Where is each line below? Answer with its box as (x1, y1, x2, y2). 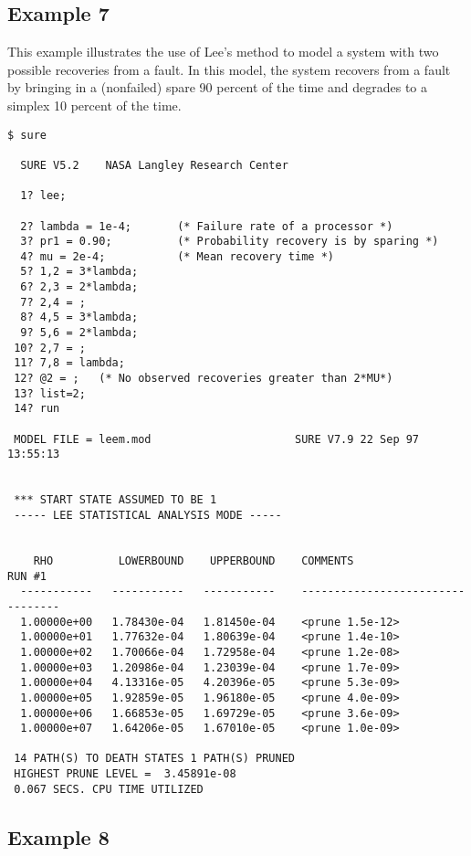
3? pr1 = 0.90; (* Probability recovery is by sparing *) (20, 235, 439, 248)
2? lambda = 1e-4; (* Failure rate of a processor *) (20, 219, 393, 233)
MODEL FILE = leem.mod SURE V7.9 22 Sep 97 (14, 432, 420, 446)
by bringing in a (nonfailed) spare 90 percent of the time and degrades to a (7, 78, 427, 97)
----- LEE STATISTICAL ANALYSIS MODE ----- (14, 508, 282, 522)
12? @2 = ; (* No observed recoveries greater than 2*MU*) (14, 372, 393, 386)
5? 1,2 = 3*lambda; (20, 265, 139, 279)
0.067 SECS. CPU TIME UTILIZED (14, 782, 204, 796)
